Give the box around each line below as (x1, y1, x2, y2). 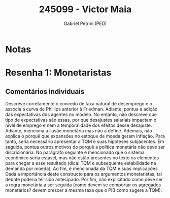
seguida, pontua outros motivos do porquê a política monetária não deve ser (5, 144, 165, 150)
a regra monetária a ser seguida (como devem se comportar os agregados (5, 182, 161, 188)
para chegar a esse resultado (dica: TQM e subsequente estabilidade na (5, 160, 156, 166)
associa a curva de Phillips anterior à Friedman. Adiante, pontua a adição (5, 106, 158, 112)
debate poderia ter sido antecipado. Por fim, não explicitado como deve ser (5, 176, 163, 182)
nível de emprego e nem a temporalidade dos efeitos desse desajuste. (5, 122, 152, 128)
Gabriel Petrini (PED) (63, 20, 107, 26)
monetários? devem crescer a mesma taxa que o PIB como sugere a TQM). (5, 187, 162, 193)
